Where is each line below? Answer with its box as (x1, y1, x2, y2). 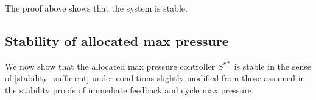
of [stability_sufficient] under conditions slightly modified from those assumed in (5, 72, 306, 84)
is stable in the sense (234, 59, 311, 72)
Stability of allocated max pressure (5, 31, 229, 50)
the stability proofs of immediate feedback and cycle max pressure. (5, 83, 254, 96)
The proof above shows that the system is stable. (5, 2, 188, 14)
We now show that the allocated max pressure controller (5, 59, 216, 72)
